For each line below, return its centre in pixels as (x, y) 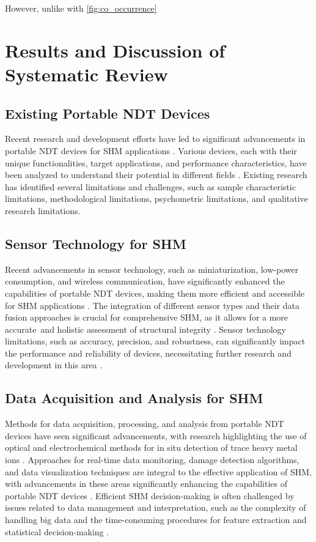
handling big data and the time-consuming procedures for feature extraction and (156, 520)
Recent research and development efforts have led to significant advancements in (155, 139)
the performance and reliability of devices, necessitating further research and (148, 353)
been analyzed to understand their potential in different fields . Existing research (156, 175)
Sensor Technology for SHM (96, 243)
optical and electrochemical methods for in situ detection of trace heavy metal (151, 447)
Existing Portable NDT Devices (108, 113)
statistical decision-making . (57, 531)
